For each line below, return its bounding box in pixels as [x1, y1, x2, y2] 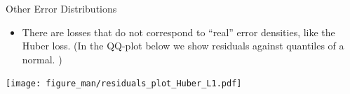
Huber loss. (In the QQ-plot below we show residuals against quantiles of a [22, 38, 344, 53]
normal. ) [22, 52, 62, 66]
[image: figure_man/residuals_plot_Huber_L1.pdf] [6, 79, 242, 89]
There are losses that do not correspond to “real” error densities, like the [22, 24, 335, 39]
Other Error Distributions [6, 1, 117, 15]
